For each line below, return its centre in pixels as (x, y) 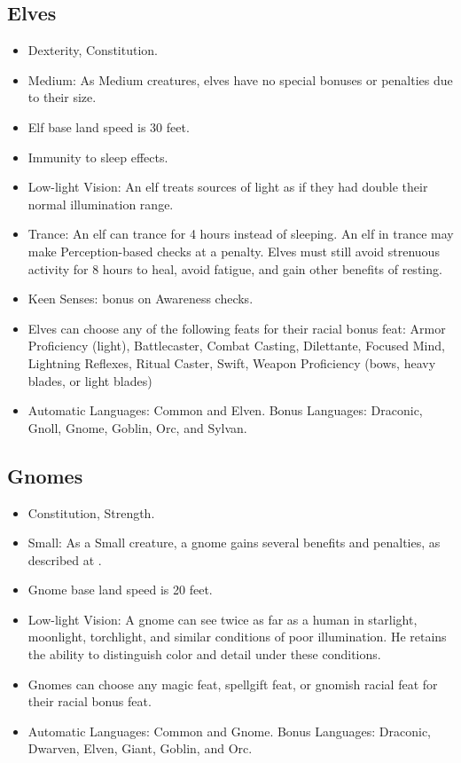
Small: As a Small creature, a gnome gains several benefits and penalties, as (234, 543)
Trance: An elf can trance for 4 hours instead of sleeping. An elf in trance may (241, 234)
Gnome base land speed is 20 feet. (120, 590)
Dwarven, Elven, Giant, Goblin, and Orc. (140, 748)
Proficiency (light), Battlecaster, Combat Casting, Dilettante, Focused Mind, (236, 346)
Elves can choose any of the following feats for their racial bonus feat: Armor (237, 328)
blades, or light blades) (90, 380)
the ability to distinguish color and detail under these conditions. (204, 654)
